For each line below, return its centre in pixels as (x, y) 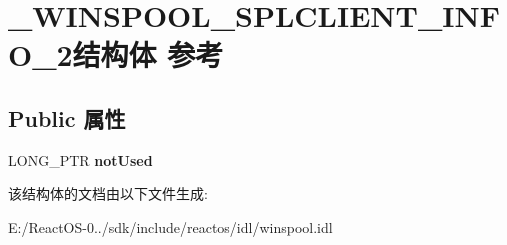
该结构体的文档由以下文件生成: (108, 193)
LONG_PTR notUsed (80, 159)
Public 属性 (67, 117)
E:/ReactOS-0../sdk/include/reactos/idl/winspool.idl (170, 226)
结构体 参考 (148, 54)
